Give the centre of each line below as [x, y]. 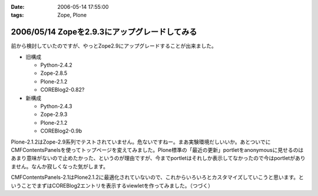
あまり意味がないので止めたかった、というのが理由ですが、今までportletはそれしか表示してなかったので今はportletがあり [158, 158]
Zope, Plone [72, 15]
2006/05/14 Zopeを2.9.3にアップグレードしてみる [104, 32]
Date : [18, 7]
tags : [17, 15]
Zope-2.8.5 [54, 73]
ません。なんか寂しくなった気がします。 [60, 166]
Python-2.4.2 [57, 65]
